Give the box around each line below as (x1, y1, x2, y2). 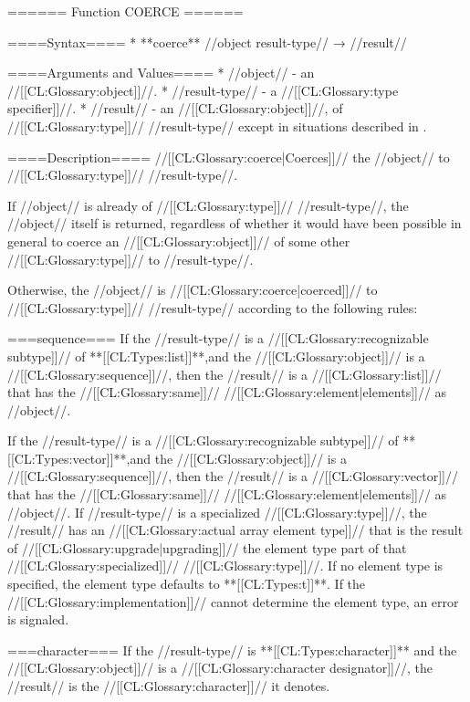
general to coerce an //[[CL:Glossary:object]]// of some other (7, 231, 350, 250)
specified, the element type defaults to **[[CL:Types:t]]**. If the (7, 574, 366, 593)
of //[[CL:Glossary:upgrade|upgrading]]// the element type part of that (7, 538, 407, 557)
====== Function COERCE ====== (7, 2, 244, 20)
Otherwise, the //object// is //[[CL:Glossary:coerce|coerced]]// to (7, 280, 378, 299)
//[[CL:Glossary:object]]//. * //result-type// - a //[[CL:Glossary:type (7, 80, 399, 100)
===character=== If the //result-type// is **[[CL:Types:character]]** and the (7, 640, 457, 659)
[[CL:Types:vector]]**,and (7, 448, 151, 467)
